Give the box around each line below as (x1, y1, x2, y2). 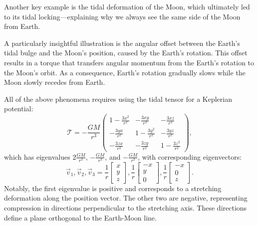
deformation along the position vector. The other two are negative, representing (4, 193, 248, 203)
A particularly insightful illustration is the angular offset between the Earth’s (4, 37, 240, 48)
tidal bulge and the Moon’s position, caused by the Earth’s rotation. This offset (4, 47, 248, 58)
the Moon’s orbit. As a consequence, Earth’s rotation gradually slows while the (4, 67, 246, 77)
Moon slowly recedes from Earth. (4, 77, 105, 87)
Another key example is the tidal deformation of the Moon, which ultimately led (4, 1, 250, 11)
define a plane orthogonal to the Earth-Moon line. (4, 212, 157, 223)
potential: (4, 103, 33, 114)
